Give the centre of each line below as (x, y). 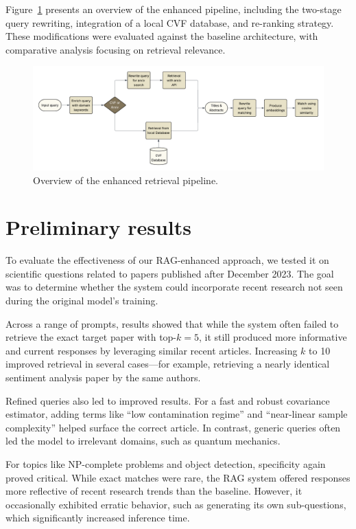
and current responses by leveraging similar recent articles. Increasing (152, 350)
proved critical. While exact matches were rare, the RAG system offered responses (178, 477)
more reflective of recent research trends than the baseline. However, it (154, 491)
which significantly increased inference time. (98, 518)
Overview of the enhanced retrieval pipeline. (126, 180)
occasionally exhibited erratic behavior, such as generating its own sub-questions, (176, 504)
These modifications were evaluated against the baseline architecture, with (162, 36)
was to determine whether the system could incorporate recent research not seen (174, 287)
